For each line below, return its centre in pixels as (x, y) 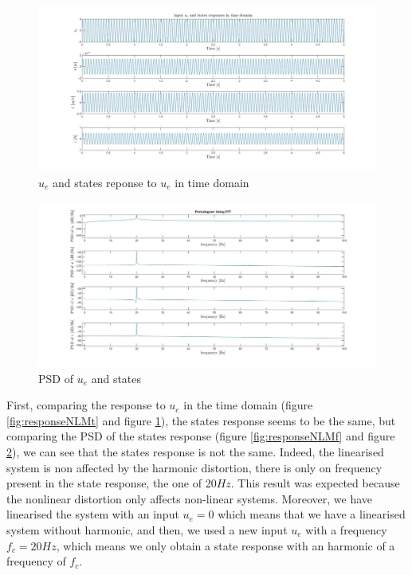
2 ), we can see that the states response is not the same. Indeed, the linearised (195, 452)
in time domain (212, 183)
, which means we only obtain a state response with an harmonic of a (226, 545)
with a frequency (346, 530)
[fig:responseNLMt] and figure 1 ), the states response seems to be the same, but (201, 420)
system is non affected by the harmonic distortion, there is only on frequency (194, 467)
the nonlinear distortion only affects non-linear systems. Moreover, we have (190, 498)
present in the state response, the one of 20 (112, 483)
